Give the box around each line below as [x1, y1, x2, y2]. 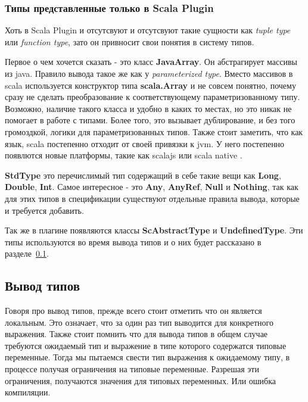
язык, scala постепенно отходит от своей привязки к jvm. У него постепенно [5, 137, 285, 149]
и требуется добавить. [5, 204, 84, 216]
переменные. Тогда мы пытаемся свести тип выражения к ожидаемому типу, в [5, 351, 290, 363]
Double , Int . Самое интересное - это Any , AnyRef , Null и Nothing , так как [5, 180, 298, 193]
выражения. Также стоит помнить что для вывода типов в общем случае [5, 328, 268, 340]
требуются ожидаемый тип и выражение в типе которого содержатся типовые [5, 339, 287, 351]
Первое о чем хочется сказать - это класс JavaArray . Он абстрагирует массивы [5, 55, 297, 68]
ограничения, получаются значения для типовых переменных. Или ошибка [5, 374, 276, 387]
